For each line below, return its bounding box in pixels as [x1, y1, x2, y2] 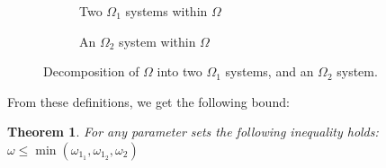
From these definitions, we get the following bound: [7, 92, 290, 111]
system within [119, 31, 196, 50]
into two [157, 62, 202, 81]
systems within [125, 2, 208, 20]
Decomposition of [43, 62, 139, 81]
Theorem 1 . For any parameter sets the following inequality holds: [7, 122, 379, 141]
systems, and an [225, 62, 314, 81]
